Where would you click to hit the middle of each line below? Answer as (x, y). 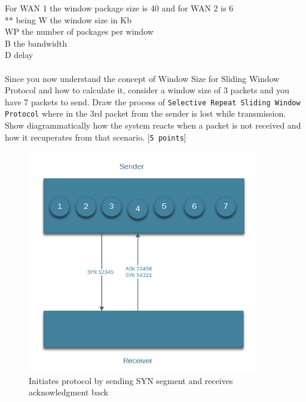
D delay (19, 55)
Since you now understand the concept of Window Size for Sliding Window (142, 78)
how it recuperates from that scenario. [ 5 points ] (96, 137)
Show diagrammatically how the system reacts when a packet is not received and (153, 125)
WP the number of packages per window (79, 31)
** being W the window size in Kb (68, 19)
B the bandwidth (36, 43)
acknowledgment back (68, 392)
